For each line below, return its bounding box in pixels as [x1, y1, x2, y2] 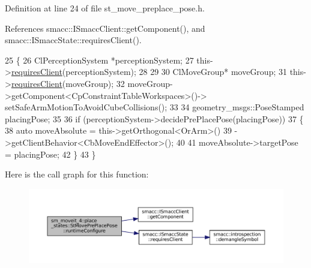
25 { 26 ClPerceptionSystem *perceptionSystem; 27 [5, 53, 194, 66]
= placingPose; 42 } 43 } [5, 147, 96, 160]
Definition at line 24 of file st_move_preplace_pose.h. [5, 2, 205, 14]
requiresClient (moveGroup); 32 [11, 77, 125, 89]
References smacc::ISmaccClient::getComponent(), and [5, 22, 205, 34]
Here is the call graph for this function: [5, 168, 149, 180]
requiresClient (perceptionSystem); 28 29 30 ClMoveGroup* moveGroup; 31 [11, 65, 287, 78]
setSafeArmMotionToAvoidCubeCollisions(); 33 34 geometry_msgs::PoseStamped [5, 101, 304, 113]
